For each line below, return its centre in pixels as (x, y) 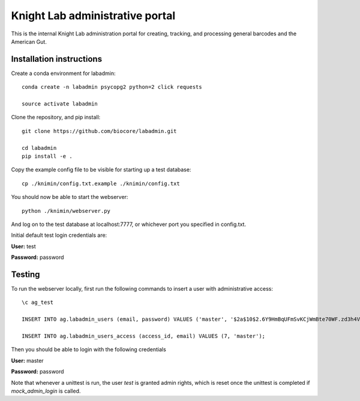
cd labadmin (39, 148)
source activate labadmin (60, 104)
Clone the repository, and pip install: (56, 117)
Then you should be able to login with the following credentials (88, 349)
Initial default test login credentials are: (59, 235)
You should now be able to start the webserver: (70, 197)
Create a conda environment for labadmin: (63, 73)
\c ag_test (38, 302)
